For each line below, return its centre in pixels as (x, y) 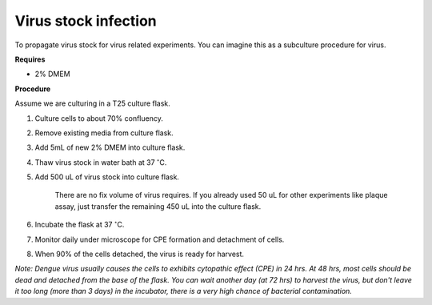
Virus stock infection (86, 21)
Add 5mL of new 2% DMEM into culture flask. (110, 147)
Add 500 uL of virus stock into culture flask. (107, 177)
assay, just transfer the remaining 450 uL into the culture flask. (158, 206)
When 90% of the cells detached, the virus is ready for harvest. (139, 254)
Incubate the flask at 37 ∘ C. (80, 224)
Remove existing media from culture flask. (104, 133)
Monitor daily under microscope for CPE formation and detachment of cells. (160, 239)
